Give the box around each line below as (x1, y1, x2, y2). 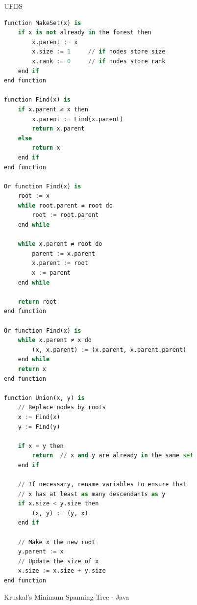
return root (18, 298, 57, 305)
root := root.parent (32, 211, 99, 219)
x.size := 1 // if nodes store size (32, 48, 166, 55)
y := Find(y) (18, 423, 60, 430)
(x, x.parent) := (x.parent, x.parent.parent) (32, 346, 187, 353)
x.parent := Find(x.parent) (32, 115, 123, 123)
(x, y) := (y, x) (32, 509, 88, 517)
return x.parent (32, 125, 85, 132)
